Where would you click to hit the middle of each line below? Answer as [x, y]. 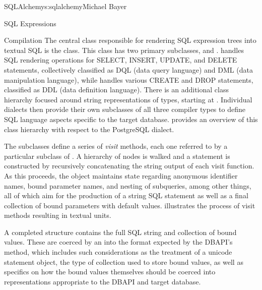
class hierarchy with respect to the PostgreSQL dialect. [89, 129]
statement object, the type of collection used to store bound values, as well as [124, 262]
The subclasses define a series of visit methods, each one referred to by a [116, 146]
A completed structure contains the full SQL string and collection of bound [120, 232]
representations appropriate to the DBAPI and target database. [103, 281]
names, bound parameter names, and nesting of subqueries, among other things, [128, 185]
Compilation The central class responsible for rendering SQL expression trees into [130, 40]
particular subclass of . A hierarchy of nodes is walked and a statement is [117, 156]
